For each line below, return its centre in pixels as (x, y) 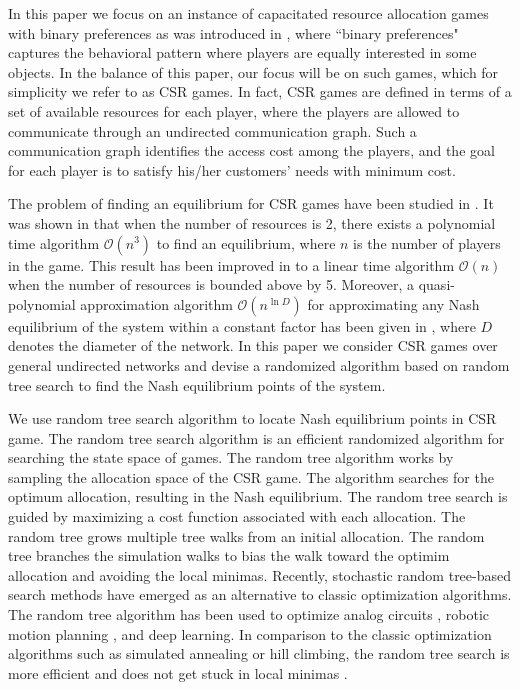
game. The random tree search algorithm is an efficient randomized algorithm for (256, 437)
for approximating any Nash (393, 303)
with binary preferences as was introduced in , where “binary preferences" (233, 32)
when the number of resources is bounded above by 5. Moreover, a (211, 284)
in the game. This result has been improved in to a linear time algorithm (231, 264)
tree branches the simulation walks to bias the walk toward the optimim (229, 555)
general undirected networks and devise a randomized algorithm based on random (259, 364)
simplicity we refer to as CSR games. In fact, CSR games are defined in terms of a (260, 91)
